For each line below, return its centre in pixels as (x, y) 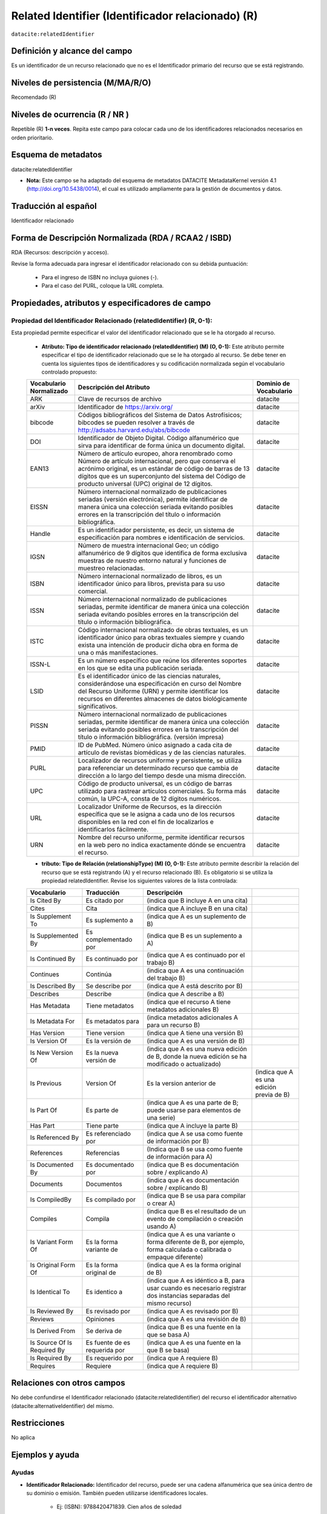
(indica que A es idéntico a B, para (196, 1280)
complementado (109, 939)
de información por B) (177, 1141)
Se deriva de (104, 1331)
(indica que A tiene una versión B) (195, 1033)
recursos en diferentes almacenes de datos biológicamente (163, 699)
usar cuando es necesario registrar (196, 1288)
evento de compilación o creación (195, 1218)
